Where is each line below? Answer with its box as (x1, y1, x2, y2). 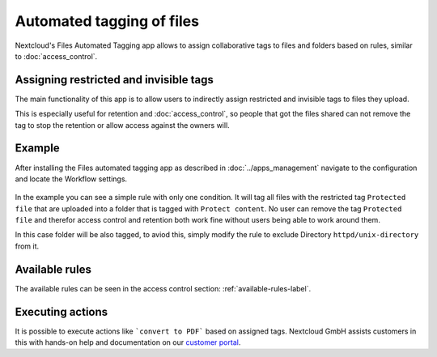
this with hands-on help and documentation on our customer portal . (15, 338, 241, 347)
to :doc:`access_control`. (15, 51, 98, 61)
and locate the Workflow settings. (15, 174, 128, 184)
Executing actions (15, 304, 108, 319)
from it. (15, 241, 40, 251)
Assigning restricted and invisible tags (15, 73, 214, 87)
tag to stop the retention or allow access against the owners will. (15, 120, 230, 130)
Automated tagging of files (15, 12, 200, 30)
